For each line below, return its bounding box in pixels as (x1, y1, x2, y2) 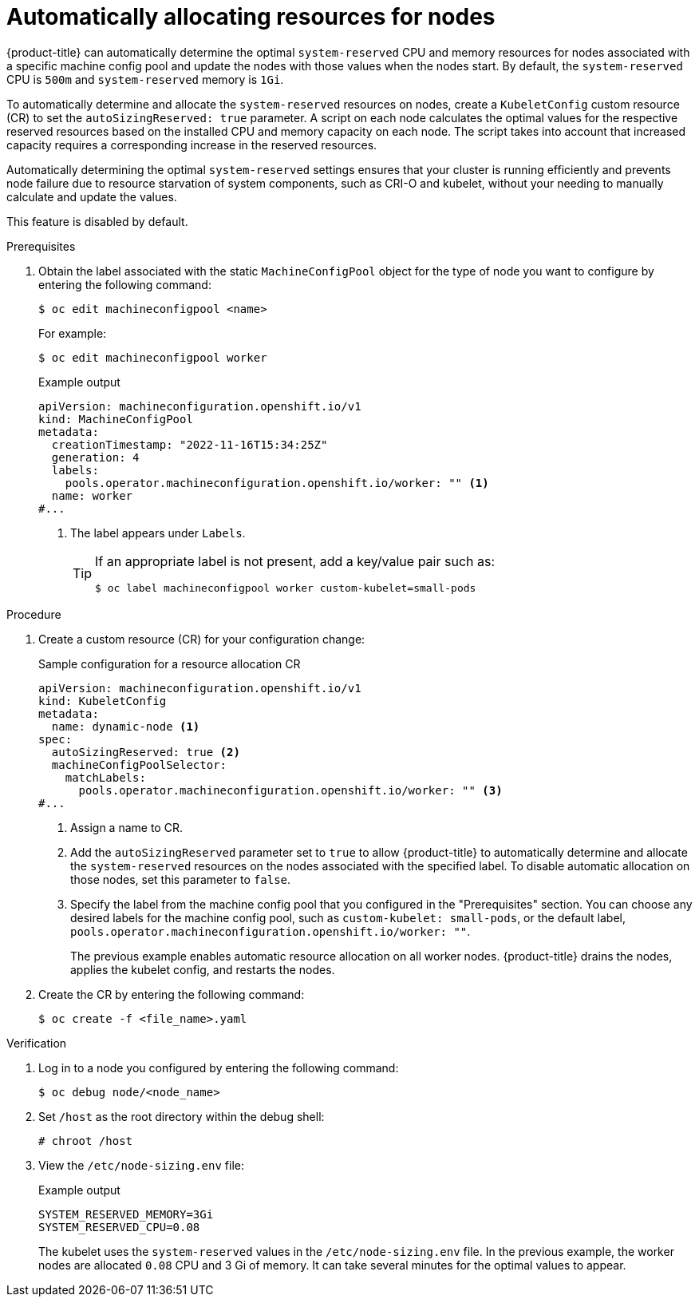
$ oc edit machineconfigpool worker (38, 351, 267, 364)
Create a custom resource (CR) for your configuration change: (38, 632, 365, 646)
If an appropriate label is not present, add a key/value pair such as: (95, 552, 496, 569)
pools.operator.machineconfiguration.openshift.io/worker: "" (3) (78, 783, 503, 797)
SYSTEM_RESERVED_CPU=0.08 (38, 1220, 200, 1234)
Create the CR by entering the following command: (38, 987, 305, 1001)
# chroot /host (38, 1134, 133, 1147)
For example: (38, 326, 107, 340)
